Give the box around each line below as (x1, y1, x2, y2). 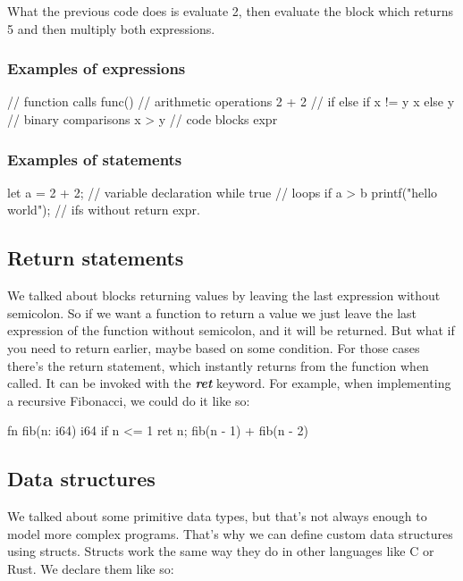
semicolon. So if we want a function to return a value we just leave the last (7, 303, 417, 322)
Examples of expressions (7, 57, 186, 80)
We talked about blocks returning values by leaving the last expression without (7, 286, 441, 305)
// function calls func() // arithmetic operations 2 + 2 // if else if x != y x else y (7, 92, 455, 111)
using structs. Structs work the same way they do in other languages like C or (7, 542, 434, 560)
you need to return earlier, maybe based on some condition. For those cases (7, 338, 420, 357)
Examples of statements (7, 147, 182, 170)
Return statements (7, 244, 184, 272)
